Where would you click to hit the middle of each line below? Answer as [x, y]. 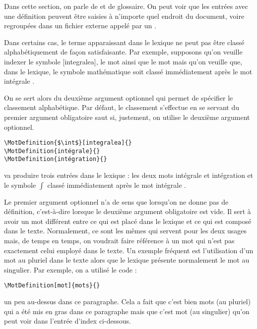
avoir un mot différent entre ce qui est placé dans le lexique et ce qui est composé [128, 221]
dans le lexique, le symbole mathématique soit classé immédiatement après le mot [128, 71]
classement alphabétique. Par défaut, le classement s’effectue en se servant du [122, 107]
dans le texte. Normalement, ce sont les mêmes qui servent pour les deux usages [126, 231]
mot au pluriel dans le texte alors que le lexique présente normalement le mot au [127, 260]
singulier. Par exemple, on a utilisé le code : [70, 269]
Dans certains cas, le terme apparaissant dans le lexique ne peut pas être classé [124, 42]
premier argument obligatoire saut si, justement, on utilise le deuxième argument [127, 117]
